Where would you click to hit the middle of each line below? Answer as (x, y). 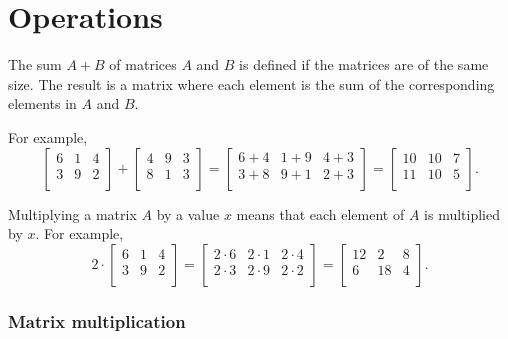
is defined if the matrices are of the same (364, 64)
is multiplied (462, 213)
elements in (42, 103)
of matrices (143, 64)
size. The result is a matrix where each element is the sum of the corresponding (251, 83)
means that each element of (320, 213)
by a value (188, 213)
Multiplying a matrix (72, 213)
